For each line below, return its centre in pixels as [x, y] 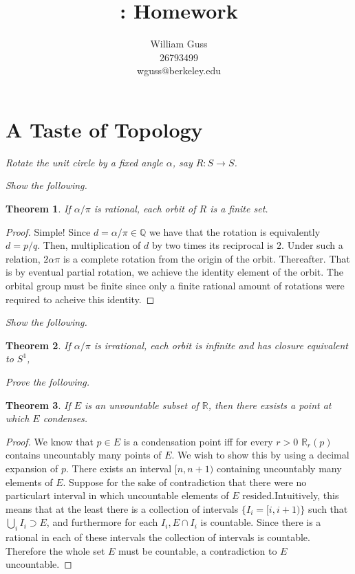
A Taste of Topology [104, 129]
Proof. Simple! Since [48, 231]
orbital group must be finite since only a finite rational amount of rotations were [175, 285]
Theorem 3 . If [38, 405]
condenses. [65, 418]
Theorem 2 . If [38, 345]
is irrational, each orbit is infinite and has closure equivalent [221, 345]
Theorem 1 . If [38, 209]
